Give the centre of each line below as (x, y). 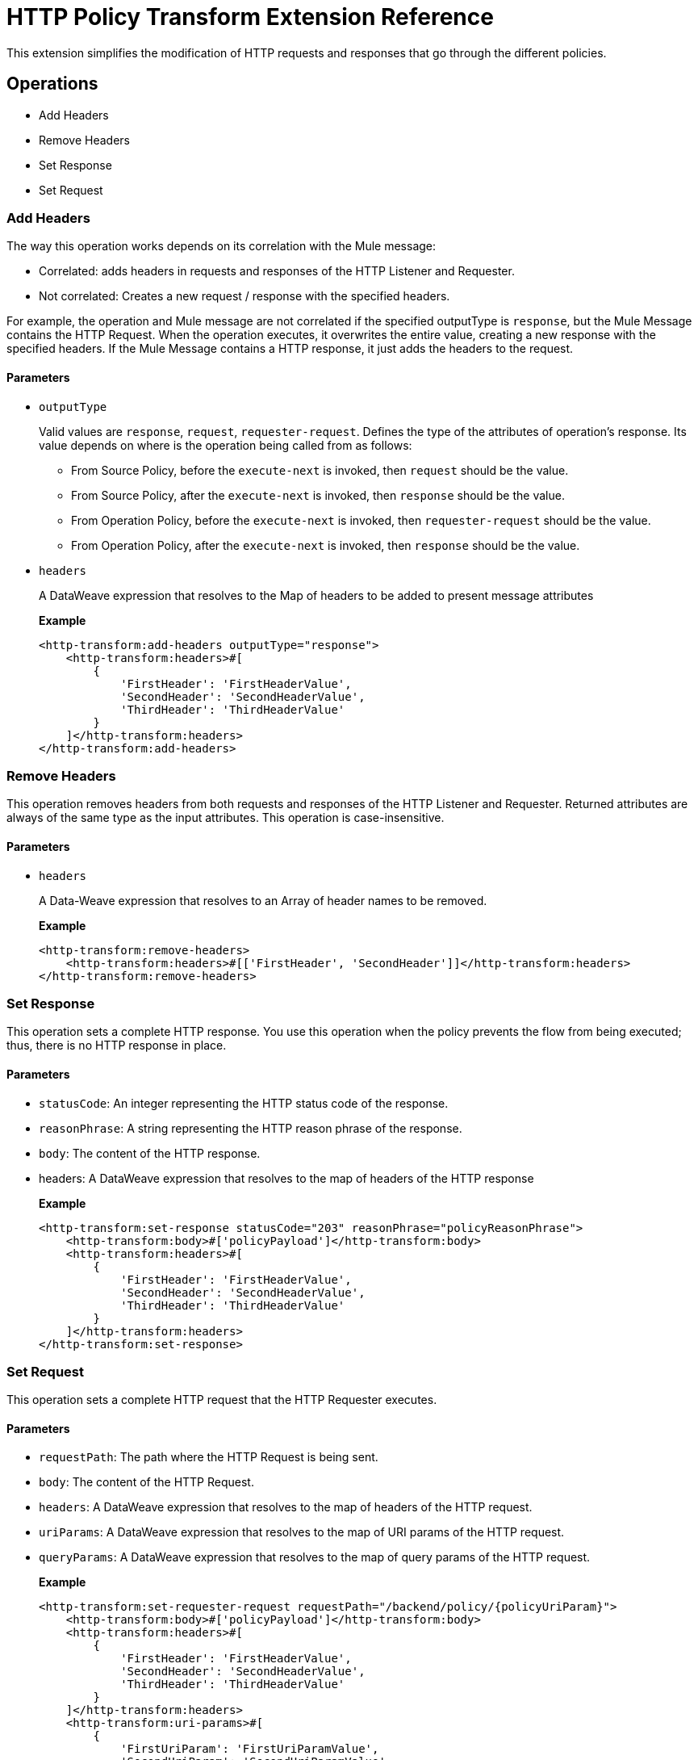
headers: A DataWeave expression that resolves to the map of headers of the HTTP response (286, 1178)
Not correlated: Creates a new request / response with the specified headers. (245, 296)
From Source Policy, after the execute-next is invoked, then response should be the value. (318, 495)
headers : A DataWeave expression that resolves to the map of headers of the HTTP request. (286, 1507)
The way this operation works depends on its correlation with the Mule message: (222, 246)
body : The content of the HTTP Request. (146, 1482)
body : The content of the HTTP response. (150, 1153)
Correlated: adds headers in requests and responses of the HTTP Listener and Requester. (277, 271)
